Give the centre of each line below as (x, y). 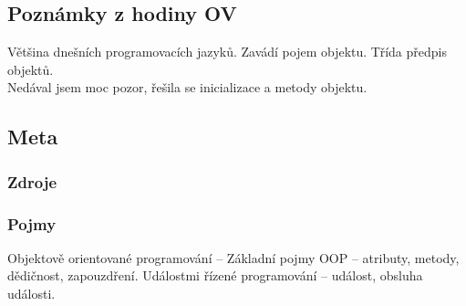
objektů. (31, 69)
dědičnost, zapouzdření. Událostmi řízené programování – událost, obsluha (215, 275)
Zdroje (32, 181)
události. (31, 294)
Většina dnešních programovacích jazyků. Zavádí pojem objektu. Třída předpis (227, 52)
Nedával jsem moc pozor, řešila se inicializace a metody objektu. (187, 87)
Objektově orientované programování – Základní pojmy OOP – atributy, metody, (233, 257)
